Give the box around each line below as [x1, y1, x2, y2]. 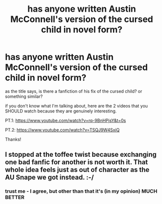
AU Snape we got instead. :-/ [5, 173, 94, 182]
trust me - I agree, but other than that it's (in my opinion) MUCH [5, 188, 158, 195]
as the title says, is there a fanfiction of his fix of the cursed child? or [5, 88, 143, 94]
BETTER [5, 194, 25, 201]
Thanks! [5, 136, 21, 142]
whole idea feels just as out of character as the [5, 166, 150, 174]
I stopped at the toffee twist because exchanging [5, 150, 157, 159]
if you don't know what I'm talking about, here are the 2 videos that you [5, 103, 148, 109]
